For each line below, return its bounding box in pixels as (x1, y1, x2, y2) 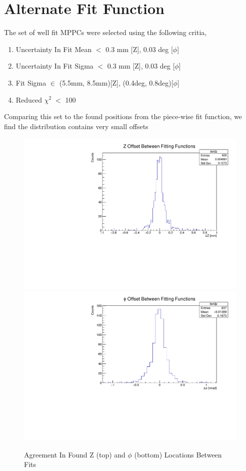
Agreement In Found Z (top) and (24, 449, 125, 459)
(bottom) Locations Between (134, 449, 222, 459)
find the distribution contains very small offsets (4, 121, 148, 131)
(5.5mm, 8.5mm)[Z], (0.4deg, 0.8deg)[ (59, 77, 173, 88)
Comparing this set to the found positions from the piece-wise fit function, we (4, 111, 242, 122)
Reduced (15, 94, 42, 105)
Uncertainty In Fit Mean (15, 44, 92, 54)
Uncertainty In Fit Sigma (15, 61, 93, 71)
